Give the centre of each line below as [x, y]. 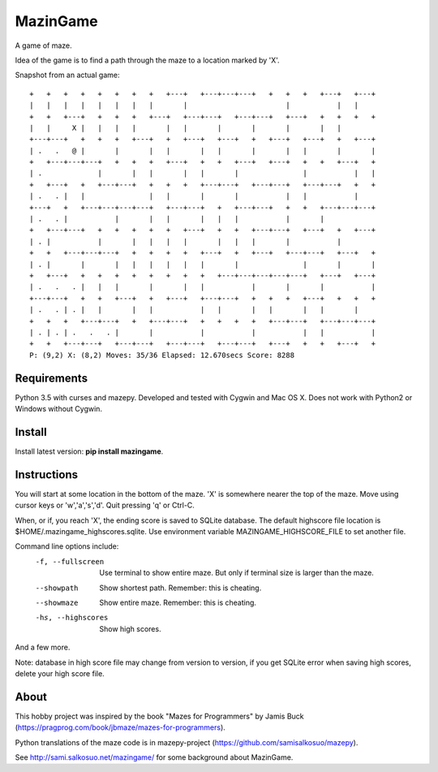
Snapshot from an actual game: [67, 75]
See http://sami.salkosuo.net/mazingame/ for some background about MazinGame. [154, 757]
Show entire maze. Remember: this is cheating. [178, 602]
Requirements [52, 378]
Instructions [47, 474]
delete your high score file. [60, 673]
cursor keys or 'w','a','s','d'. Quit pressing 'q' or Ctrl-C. [105, 505]
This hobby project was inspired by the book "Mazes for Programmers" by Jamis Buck [159, 716]
